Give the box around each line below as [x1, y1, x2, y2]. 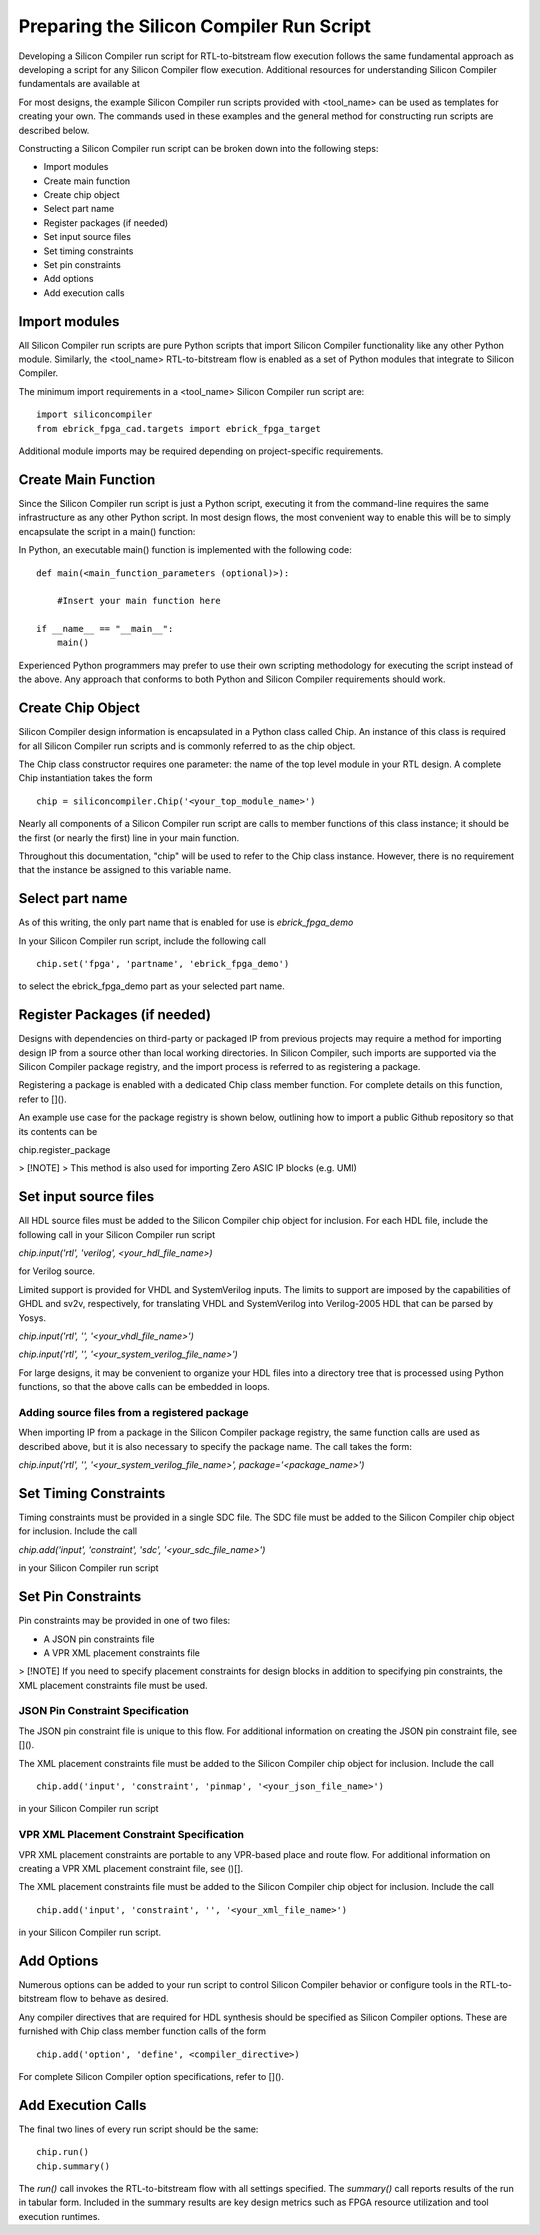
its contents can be [18, 1125, 98, 1137]
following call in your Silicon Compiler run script [18, 1228, 215, 1240]
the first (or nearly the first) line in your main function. [18, 831, 240, 844]
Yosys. [18, 1311, 47, 1324]
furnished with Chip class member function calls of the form [18, 2025, 267, 2037]
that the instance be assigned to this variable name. [18, 864, 232, 876]
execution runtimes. [18, 2210, 100, 2222]
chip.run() [36, 2146, 90, 2158]
